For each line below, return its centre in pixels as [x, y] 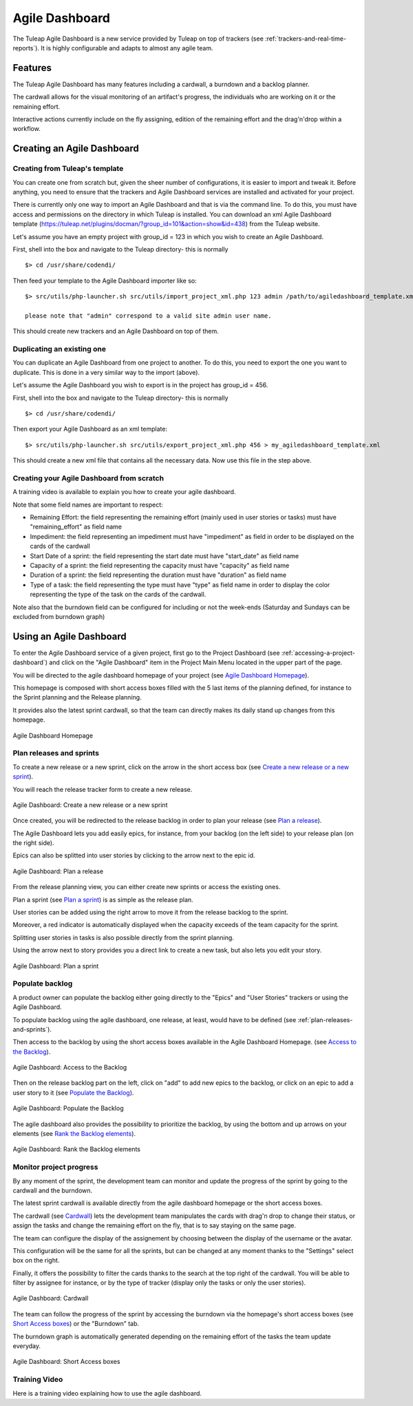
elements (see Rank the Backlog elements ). [74, 1134]
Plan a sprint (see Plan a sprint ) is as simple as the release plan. [103, 899]
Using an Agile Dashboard [70, 636]
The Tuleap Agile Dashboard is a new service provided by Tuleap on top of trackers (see [138, 39]
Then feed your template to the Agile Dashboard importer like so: [105, 281]
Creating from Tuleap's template [68, 169]
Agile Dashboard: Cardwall [51, 1298]
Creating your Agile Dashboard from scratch [88, 478]
